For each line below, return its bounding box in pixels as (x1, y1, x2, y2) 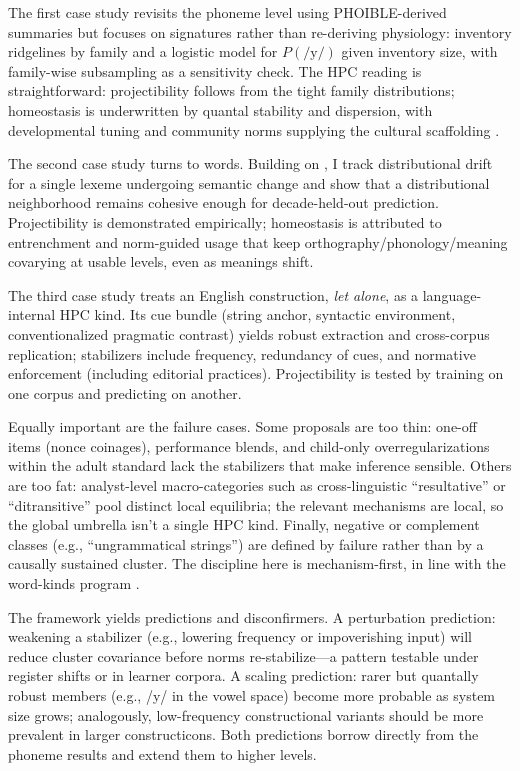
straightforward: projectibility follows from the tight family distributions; (8, 80, 455, 101)
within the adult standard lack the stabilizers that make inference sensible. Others (8, 455, 512, 476)
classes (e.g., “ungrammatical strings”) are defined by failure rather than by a (8, 533, 484, 554)
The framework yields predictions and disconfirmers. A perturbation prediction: (8, 606, 496, 627)
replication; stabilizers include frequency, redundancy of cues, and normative (8, 343, 476, 364)
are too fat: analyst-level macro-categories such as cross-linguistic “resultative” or (8, 475, 506, 496)
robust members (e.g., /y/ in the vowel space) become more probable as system (8, 685, 496, 705)
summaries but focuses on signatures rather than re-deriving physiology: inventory (8, 21, 512, 42)
